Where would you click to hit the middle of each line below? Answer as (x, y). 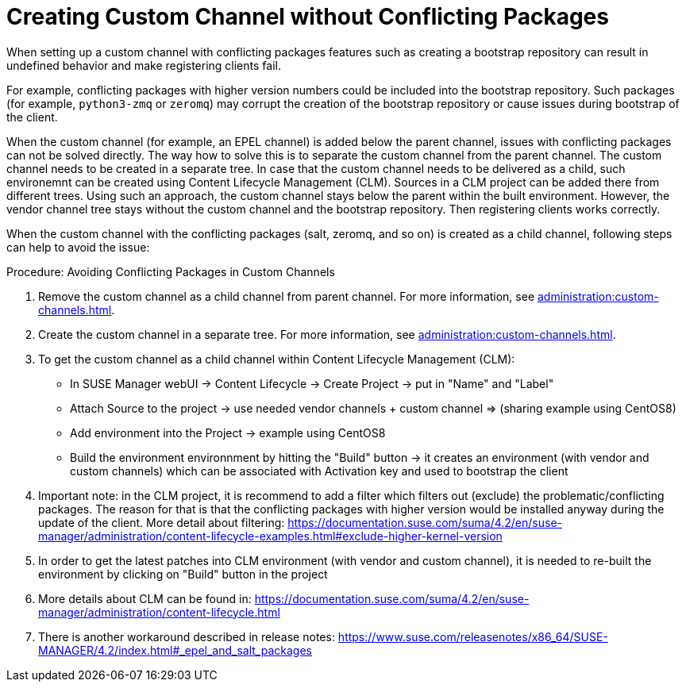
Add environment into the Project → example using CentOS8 (228, 432)
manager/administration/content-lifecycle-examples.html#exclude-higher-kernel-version (270, 536)
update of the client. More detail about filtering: (162, 522)
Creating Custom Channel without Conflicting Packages (308, 17)
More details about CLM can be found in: (145, 598)
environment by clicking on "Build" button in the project (183, 574)
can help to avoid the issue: (78, 247)
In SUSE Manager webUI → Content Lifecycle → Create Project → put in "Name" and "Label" (312, 383)
